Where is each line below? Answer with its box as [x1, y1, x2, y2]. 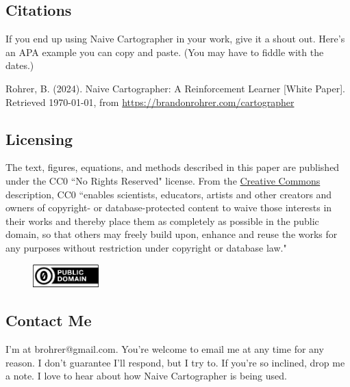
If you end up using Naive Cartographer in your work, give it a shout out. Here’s [5, 31, 345, 46]
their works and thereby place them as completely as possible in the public [5, 213, 319, 228]
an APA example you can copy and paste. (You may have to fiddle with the [5, 44, 324, 59]
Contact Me [5, 310, 92, 331]
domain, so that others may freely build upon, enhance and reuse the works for [5, 227, 338, 241]
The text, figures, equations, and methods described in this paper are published [5, 160, 340, 174]
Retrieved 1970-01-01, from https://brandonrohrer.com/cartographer [5, 94, 295, 109]
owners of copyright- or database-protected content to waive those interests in [5, 200, 332, 215]
